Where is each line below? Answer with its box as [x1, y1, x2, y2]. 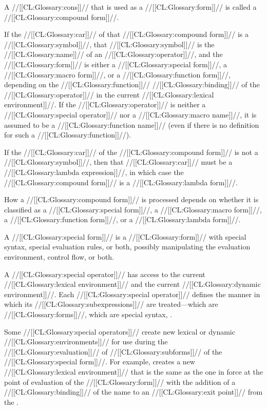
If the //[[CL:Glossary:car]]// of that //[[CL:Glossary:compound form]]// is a [4, 29, 249, 40]
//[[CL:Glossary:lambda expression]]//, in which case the [4, 166, 184, 177]
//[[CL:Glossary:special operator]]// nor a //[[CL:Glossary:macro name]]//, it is [4, 109, 257, 120]
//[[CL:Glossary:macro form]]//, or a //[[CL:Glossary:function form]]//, [4, 69, 231, 80]
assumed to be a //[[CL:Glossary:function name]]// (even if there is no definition [4, 119, 259, 130]
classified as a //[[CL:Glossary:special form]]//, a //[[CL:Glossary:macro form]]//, [4, 204, 262, 215]
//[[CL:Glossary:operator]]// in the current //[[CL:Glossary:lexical [4, 89, 214, 100]
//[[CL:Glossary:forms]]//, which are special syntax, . [4, 309, 173, 320]
